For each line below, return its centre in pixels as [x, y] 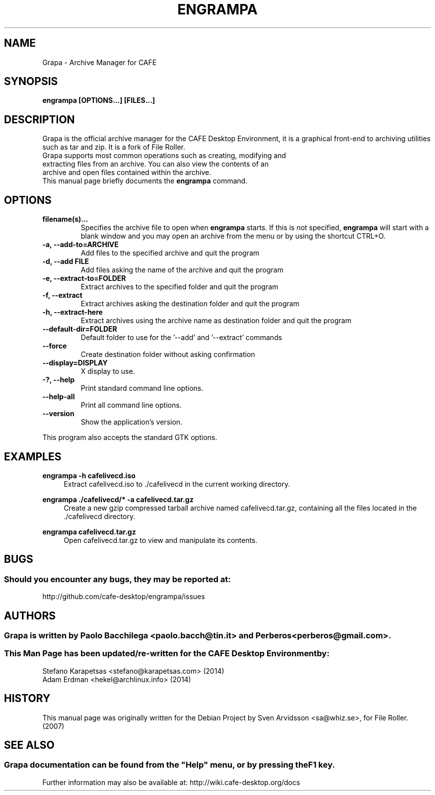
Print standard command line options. [142, 388]
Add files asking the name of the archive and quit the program [182, 270]
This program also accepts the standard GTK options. [130, 438]
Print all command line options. [131, 405]
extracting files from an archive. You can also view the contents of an [155, 164]
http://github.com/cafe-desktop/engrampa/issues [124, 597]
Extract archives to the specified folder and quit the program [180, 287]
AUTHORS [30, 616]
